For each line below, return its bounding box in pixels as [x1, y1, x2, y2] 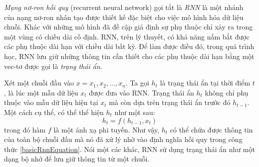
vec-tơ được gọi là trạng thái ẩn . [4, 60, 102, 71]
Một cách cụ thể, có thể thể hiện [4, 106, 104, 117]
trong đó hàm [4, 124, 46, 134]
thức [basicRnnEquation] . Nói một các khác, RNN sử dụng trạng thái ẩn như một [4, 143, 255, 154]
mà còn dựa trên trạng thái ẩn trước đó [109, 97, 231, 107]
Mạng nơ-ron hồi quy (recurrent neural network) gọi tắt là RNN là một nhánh [4, 2, 244, 12]
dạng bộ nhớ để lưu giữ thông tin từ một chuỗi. [4, 153, 150, 164]
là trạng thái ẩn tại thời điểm [160, 77, 251, 88]
